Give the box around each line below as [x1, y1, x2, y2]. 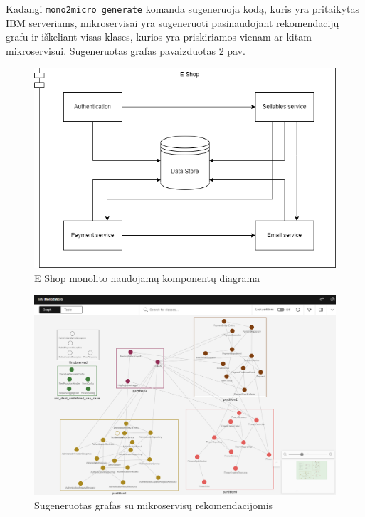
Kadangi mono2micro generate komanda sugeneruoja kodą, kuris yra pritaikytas [6, 1, 359, 16]
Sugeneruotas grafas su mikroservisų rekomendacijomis [34, 497, 273, 512]
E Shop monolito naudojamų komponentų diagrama [34, 270, 260, 285]
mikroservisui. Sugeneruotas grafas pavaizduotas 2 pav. [6, 43, 245, 58]
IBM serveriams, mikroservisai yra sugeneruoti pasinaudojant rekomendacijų [6, 15, 339, 30]
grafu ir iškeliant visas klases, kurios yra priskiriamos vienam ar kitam [6, 29, 312, 44]
